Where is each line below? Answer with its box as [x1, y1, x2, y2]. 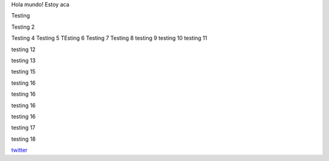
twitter [11, 146, 28, 154]
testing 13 [11, 57, 36, 64]
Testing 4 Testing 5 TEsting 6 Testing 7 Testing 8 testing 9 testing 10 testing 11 [11, 34, 207, 42]
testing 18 [11, 135, 36, 143]
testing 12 [11, 46, 36, 53]
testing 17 [11, 124, 36, 131]
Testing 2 [11, 23, 35, 30]
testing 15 [11, 68, 36, 76]
